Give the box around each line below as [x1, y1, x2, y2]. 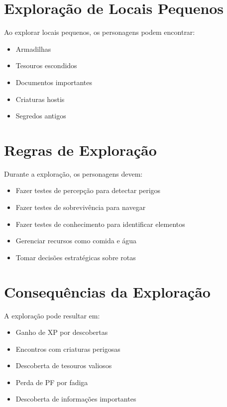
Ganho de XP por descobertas [15, 327, 108, 337]
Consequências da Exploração [4, 281, 211, 302]
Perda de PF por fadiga [15, 377, 88, 387]
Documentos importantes [15, 77, 93, 87]
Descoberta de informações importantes [15, 394, 136, 404]
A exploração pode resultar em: [4, 310, 100, 320]
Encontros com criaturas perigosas [15, 343, 120, 354]
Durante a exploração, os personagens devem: [4, 168, 143, 179]
